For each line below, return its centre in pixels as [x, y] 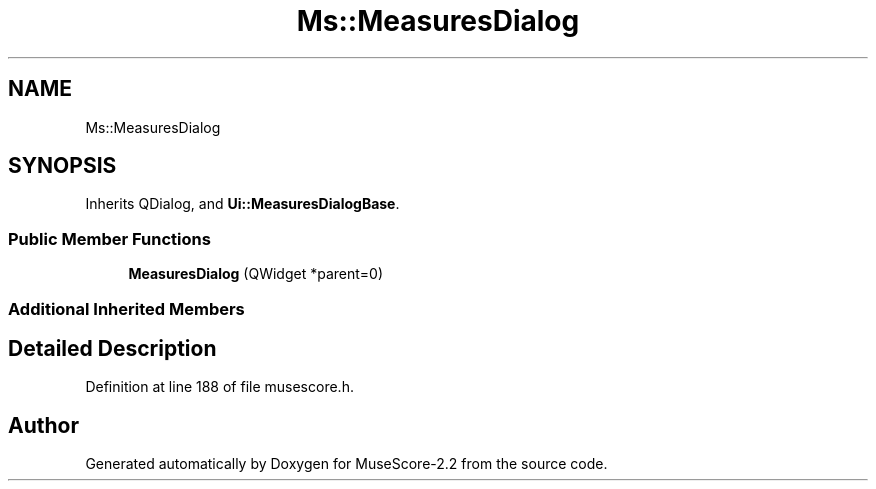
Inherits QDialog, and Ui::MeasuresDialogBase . [242, 204]
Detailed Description [112, 348]
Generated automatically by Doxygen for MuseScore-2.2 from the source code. [346, 464]
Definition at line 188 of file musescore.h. [219, 387]
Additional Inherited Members [126, 308]
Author [43, 425]
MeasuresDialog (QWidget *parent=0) [256, 274]
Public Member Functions [109, 238]
